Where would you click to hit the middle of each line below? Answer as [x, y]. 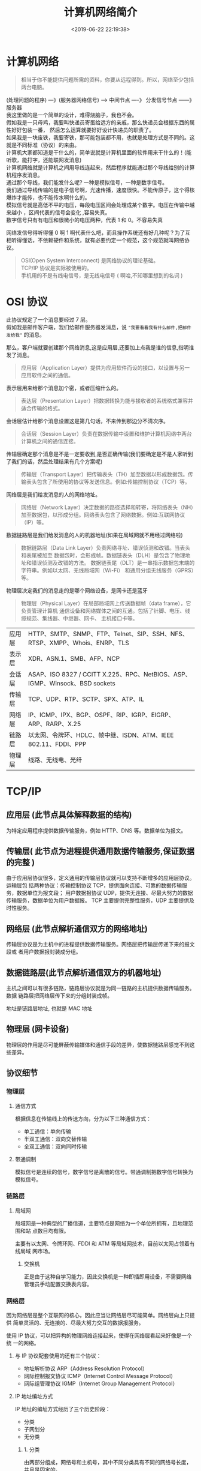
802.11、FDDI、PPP [57, 744]
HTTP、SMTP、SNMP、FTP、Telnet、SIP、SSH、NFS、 [108, 634]
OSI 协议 [27, 302]
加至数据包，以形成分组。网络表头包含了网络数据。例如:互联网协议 [103, 514]
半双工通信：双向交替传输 [55, 1139]
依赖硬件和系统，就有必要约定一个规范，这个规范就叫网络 [113, 240]
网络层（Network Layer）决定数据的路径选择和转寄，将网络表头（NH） [107, 507]
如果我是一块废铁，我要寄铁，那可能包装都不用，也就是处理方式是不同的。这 [100, 137]
